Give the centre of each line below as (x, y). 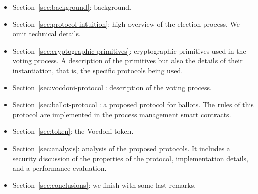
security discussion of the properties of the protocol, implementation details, (130, 158)
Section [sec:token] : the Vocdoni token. (73, 131)
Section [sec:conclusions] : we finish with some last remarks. (104, 185)
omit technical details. (47, 34)
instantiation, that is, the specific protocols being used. (98, 70)
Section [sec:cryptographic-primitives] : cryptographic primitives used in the (129, 50)
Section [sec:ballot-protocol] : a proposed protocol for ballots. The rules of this (133, 104)
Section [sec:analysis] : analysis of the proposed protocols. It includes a (121, 148)
